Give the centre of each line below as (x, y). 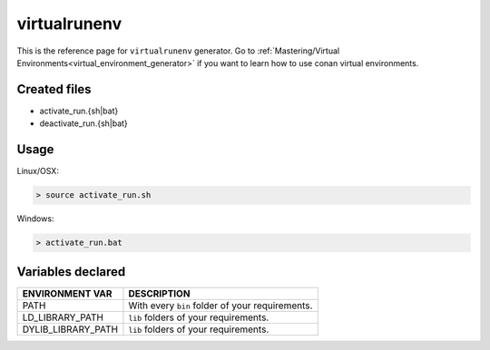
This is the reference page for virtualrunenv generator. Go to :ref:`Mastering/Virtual (178, 51)
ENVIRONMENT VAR (67, 293)
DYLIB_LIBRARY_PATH (70, 329)
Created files (54, 89)
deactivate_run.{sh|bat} (84, 123)
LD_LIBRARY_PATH (63, 317)
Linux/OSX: (38, 171)
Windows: (35, 219)
